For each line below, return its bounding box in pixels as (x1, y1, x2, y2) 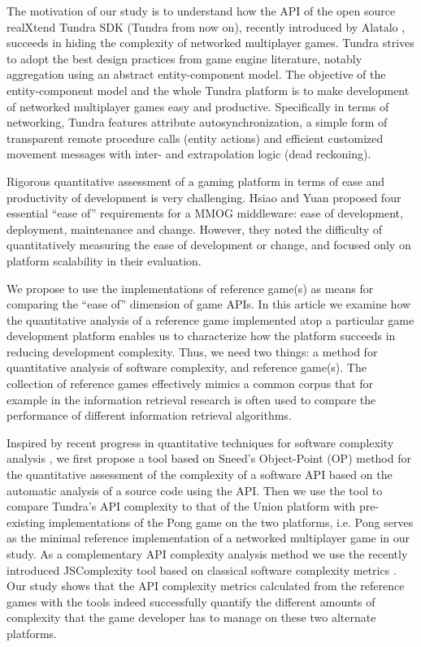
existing (7, 513, 46, 530)
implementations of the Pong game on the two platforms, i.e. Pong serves (48, 513, 414, 530)
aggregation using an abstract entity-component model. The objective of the (7, 66, 386, 83)
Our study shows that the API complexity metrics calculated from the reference (7, 577, 405, 594)
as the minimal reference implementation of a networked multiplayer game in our (7, 529, 410, 546)
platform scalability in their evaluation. (7, 252, 202, 269)
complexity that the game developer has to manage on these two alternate (7, 609, 376, 626)
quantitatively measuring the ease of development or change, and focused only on (7, 236, 411, 253)
